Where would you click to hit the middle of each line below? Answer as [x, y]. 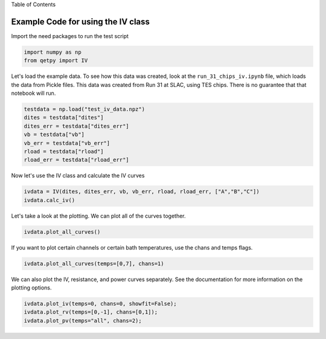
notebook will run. [34, 93]
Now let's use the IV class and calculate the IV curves [78, 176]
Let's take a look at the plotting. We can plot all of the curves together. [99, 216]
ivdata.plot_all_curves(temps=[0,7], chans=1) [94, 263]
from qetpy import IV [56, 61]
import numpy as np [53, 52]
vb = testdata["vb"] [54, 135]
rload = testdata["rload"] [64, 151]
